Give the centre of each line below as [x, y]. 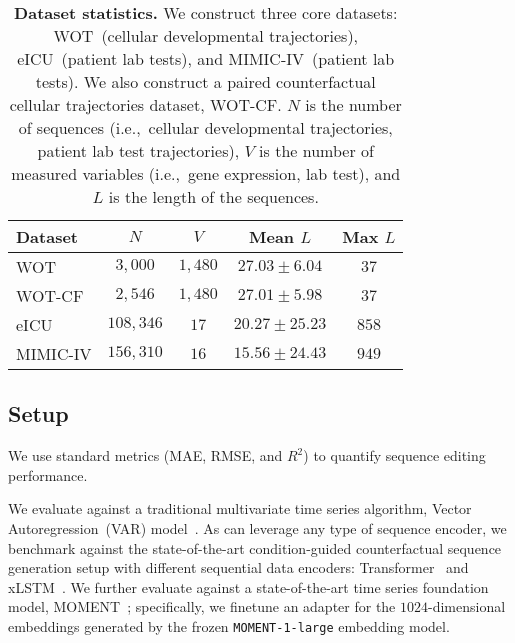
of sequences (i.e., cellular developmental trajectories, [205, 127]
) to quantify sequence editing [394, 455]
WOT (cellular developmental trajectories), [206, 35]
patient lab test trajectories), [138, 150]
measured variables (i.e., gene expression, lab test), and [206, 173]
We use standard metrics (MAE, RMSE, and [145, 455]
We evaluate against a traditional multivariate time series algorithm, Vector [240, 508]
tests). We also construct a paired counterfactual [205, 81]
